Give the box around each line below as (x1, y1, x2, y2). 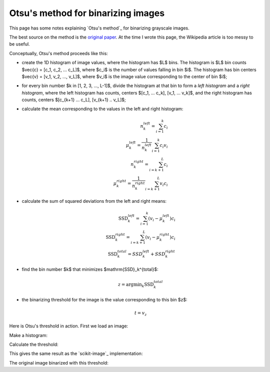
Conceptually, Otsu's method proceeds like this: (9, 50, 108, 56)
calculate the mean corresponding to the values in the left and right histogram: (21, 106, 183, 112)
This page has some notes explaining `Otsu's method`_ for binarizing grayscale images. (9, 25, 189, 31)
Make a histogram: (9, 332, 47, 338)
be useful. (9, 41, 30, 47)
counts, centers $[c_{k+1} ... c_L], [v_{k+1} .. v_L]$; (21, 97, 126, 103)
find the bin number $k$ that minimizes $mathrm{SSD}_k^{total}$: (21, 266, 158, 272)
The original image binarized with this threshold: (9, 359, 108, 365)
